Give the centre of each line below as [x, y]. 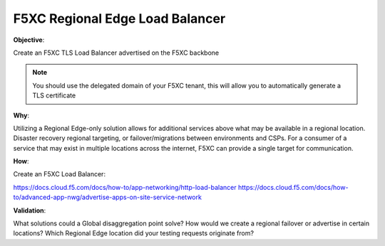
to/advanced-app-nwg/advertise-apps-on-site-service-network [108, 197]
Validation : [30, 210]
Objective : [29, 40]
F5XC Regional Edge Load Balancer [119, 18]
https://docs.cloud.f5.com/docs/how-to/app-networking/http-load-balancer [125, 187]
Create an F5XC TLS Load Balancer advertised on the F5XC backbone [116, 53]
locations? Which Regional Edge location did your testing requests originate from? [134, 233]
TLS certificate [54, 95]
